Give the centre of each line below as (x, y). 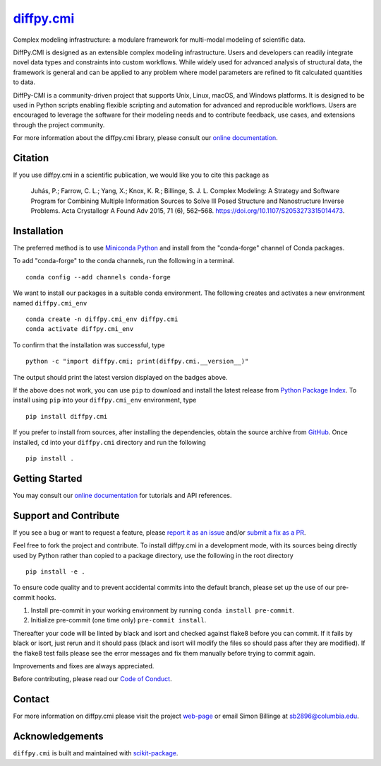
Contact (31, 699)
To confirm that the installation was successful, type (89, 345)
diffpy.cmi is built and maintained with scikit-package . (96, 753)
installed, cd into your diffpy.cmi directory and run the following (109, 442)
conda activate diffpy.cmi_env (80, 329)
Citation (31, 158)
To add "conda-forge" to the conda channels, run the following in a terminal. (124, 261)
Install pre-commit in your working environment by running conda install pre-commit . (162, 610)
